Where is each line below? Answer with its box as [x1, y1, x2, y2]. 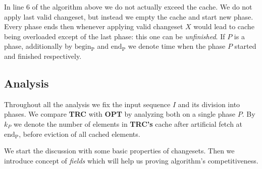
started [234, 41, 256, 51]
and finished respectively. [4, 50, 82, 61]
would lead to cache [193, 21, 254, 32]
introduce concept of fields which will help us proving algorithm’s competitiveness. [4, 155, 258, 165]
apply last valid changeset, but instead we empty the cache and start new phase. [4, 11, 253, 22]
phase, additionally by [4, 41, 73, 51]
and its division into [178, 99, 240, 109]
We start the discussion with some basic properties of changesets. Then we [4, 145, 235, 156]
